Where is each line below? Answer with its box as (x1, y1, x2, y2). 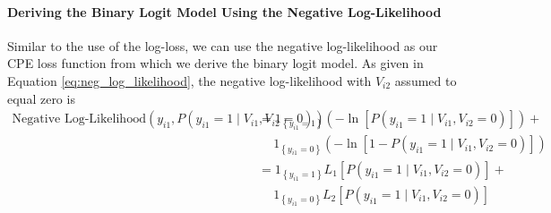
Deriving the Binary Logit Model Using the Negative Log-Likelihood (7, 2, 442, 21)
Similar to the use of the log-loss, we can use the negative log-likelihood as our (7, 36, 438, 55)
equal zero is (7, 89, 75, 107)
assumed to (394, 71, 457, 89)
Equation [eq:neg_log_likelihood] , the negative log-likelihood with (7, 71, 372, 89)
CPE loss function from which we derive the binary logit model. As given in (7, 54, 424, 72)
